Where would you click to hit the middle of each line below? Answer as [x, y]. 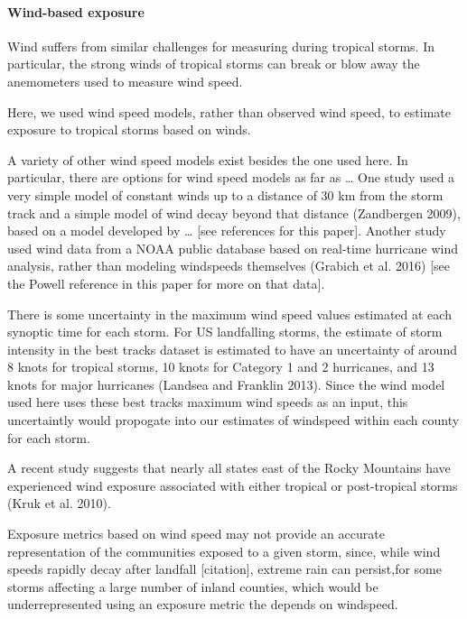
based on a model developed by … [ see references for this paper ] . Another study [227, 231]
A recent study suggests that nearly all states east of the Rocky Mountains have [229, 468]
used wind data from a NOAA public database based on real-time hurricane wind [233, 248]
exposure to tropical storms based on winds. [129, 129]
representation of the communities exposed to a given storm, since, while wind [224, 551]
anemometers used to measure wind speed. [125, 81]
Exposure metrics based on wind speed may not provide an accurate [196, 534]
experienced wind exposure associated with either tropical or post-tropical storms [233, 485]
